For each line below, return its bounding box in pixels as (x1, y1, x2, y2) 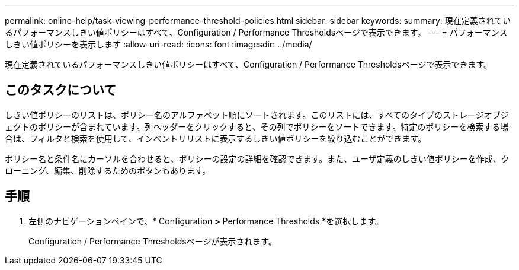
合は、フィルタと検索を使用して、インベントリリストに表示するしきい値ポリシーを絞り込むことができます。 (5, 133, 427, 144)
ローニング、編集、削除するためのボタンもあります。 (5, 165, 211, 176)
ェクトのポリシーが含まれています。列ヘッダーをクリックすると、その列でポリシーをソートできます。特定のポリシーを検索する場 (5, 121, 509, 132)
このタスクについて (5, 82, 117, 98)
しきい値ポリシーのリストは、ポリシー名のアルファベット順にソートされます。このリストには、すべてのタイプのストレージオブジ (5, 109, 509, 120)
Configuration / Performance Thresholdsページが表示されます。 (28, 236, 277, 246)
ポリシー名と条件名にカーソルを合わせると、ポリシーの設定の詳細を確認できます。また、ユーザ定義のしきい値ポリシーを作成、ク (5, 153, 510, 164)
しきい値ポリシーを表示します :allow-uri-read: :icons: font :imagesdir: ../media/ (5, 39, 312, 49)
